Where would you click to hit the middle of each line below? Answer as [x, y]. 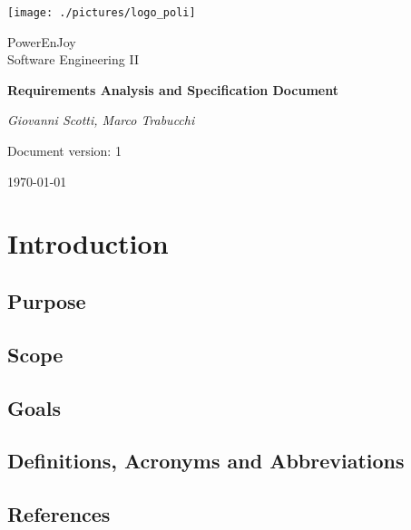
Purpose [47, 300]
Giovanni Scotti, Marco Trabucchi [101, 120]
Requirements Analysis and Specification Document [173, 89]
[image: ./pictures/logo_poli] [102, 13]
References [59, 514]
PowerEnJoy [42, 41]
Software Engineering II [73, 59]
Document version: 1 [64, 151]
